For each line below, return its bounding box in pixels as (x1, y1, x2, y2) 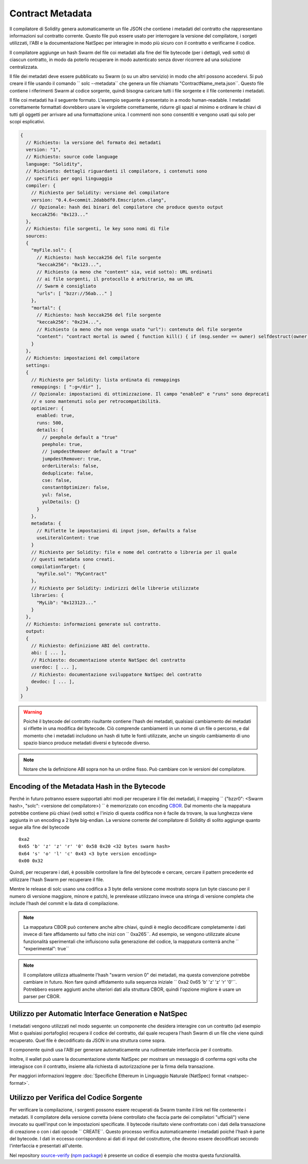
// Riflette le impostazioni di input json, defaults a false (36, 528, 197, 534)
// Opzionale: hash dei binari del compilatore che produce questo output (31, 204, 223, 210)
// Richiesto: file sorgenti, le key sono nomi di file (26, 226, 169, 232)
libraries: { (31, 592, 64, 598)
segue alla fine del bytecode (9, 824, 70, 831)
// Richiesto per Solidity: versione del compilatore (31, 190, 169, 196)
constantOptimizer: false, (42, 484, 110, 491)
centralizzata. (9, 64, 38, 70)
